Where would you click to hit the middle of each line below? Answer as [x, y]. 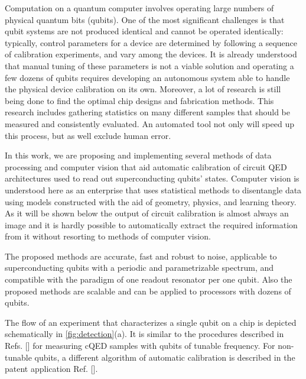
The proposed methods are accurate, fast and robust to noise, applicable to [141, 256]
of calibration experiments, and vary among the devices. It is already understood [151, 54]
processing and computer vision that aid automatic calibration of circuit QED [146, 166]
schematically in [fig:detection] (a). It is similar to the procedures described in [144, 334]
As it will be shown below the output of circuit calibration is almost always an [147, 213]
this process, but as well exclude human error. [88, 135]
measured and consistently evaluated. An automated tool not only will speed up [149, 123]
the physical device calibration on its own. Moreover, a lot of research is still [143, 89]
